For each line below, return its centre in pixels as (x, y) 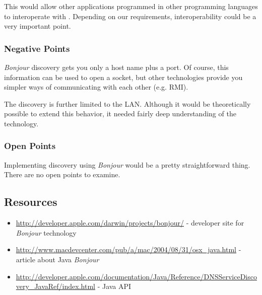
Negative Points (37, 48)
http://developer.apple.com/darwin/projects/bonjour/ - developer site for (130, 223)
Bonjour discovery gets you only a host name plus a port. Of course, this (116, 67)
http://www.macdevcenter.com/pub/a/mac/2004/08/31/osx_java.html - (128, 249)
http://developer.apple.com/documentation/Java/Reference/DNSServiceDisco (136, 276)
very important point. (38, 26)
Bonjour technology (46, 232)
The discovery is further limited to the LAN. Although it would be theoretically (127, 103)
